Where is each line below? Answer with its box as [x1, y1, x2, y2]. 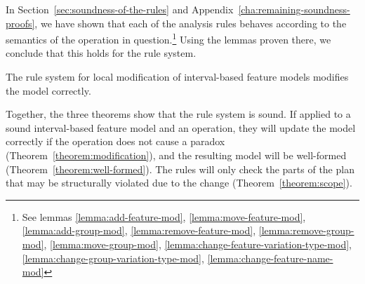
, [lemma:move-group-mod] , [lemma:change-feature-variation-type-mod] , [44, 236, 352, 251]
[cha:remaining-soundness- [238, 2, 350, 16]
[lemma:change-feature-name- [207, 250, 333, 265]
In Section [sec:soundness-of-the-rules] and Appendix [6, 2, 234, 16]
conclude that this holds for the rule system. [6, 46, 197, 60]
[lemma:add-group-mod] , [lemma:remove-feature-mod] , [22, 223, 256, 238]
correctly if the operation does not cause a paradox [6, 134, 225, 149]
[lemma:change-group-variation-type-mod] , [22, 250, 204, 265]
